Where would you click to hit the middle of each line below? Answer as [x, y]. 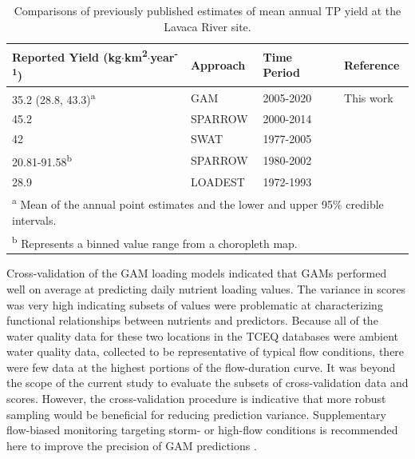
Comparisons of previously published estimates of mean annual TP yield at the [207, 10]
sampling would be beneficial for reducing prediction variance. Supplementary [196, 414]
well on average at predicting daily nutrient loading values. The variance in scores [206, 288]
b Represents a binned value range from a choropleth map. [155, 241]
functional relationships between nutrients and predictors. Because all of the [192, 320]
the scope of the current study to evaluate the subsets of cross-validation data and [207, 383]
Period [281, 72]
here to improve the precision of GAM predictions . [132, 445]
